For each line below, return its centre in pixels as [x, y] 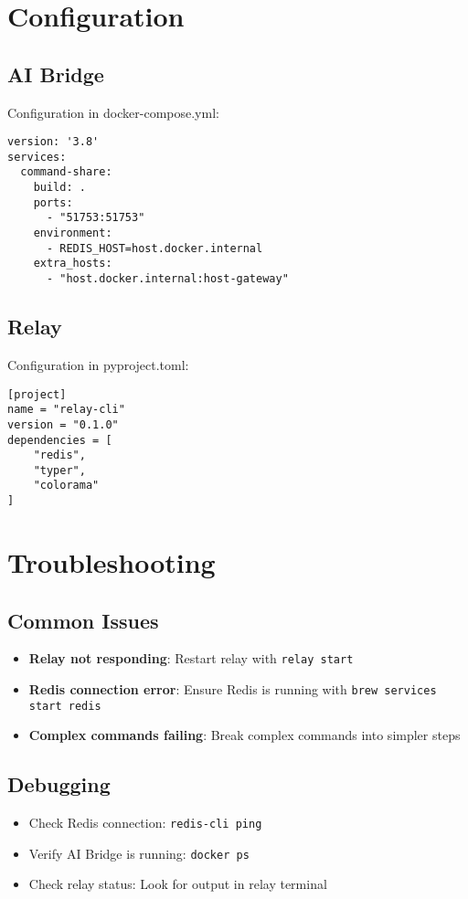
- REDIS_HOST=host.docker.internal [154, 248]
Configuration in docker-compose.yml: [113, 112]
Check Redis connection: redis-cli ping [145, 823]
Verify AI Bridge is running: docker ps [139, 853]
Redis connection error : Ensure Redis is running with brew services [233, 689]
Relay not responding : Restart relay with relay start [191, 658]
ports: [53, 202]
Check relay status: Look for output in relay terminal [178, 884]
